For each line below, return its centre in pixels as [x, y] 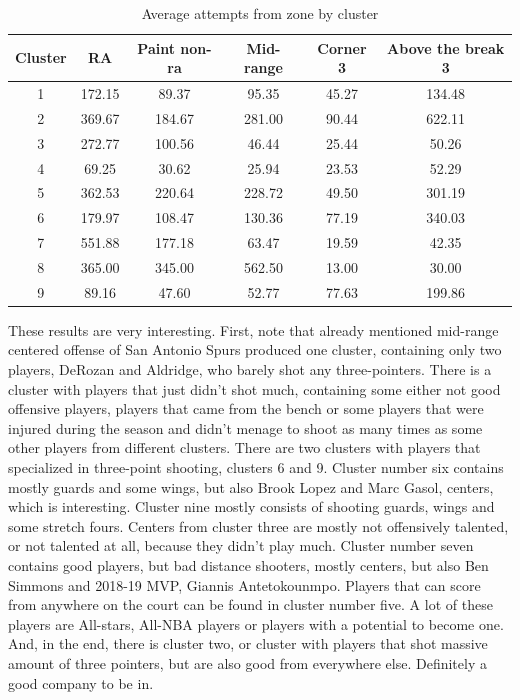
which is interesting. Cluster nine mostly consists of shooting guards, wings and [251, 506]
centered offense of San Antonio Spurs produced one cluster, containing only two [255, 349]
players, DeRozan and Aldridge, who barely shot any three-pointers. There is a [250, 369]
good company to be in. [81, 682]
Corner [342, 47]
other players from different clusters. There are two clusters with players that [244, 447]
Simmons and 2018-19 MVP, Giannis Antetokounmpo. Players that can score [244, 584]
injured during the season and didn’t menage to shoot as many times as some [245, 427]
